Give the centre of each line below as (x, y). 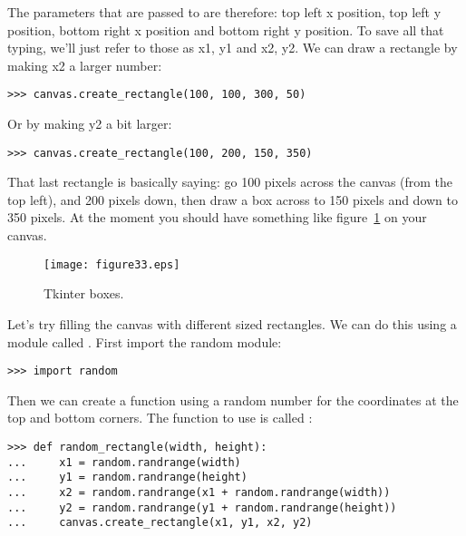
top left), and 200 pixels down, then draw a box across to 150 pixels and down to (233, 199)
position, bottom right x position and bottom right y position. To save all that (226, 29)
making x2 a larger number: (85, 65)
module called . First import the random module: (145, 341)
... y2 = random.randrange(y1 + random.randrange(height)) (202, 507)
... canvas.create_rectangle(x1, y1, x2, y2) (160, 523)
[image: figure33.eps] (112, 264)
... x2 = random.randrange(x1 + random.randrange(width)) (199, 492)
